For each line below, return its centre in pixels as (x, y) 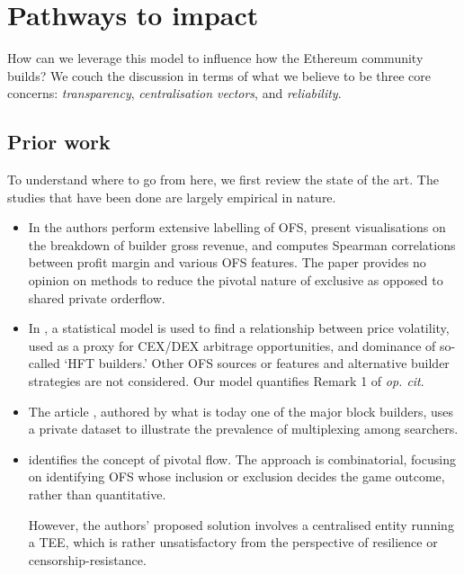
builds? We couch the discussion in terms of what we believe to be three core (219, 75)
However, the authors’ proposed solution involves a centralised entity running (241, 524)
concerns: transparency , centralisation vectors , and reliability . (174, 93)
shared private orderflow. (97, 297)
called (44, 363)
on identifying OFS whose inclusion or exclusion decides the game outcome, (236, 476)
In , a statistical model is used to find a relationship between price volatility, (239, 328)
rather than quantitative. (97, 494)
